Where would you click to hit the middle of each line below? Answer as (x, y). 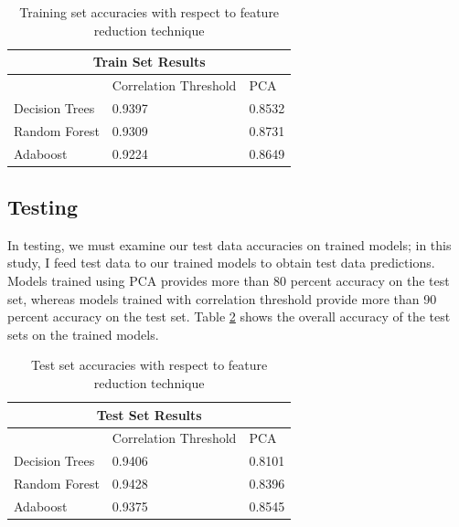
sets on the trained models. (83, 334)
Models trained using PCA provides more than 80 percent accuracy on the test (229, 281)
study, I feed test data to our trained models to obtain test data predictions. (221, 263)
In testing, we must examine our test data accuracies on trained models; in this (229, 244)
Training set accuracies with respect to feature (149, 12)
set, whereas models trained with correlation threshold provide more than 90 (222, 298)
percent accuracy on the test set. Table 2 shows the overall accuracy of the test (229, 316)
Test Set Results (149, 414)
